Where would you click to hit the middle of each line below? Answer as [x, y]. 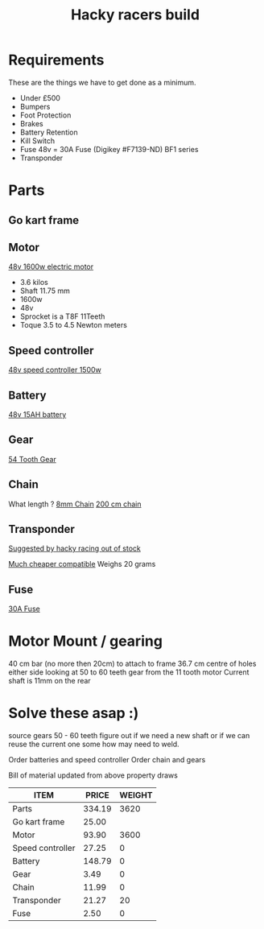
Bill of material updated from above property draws [93, 775]
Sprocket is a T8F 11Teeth [62, 316]
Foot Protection [45, 115]
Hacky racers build [135, 15]
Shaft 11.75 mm [45, 291]
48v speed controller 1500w [55, 370]
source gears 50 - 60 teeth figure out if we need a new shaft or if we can [129, 736]
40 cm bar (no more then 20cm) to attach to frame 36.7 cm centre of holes [132, 664]
